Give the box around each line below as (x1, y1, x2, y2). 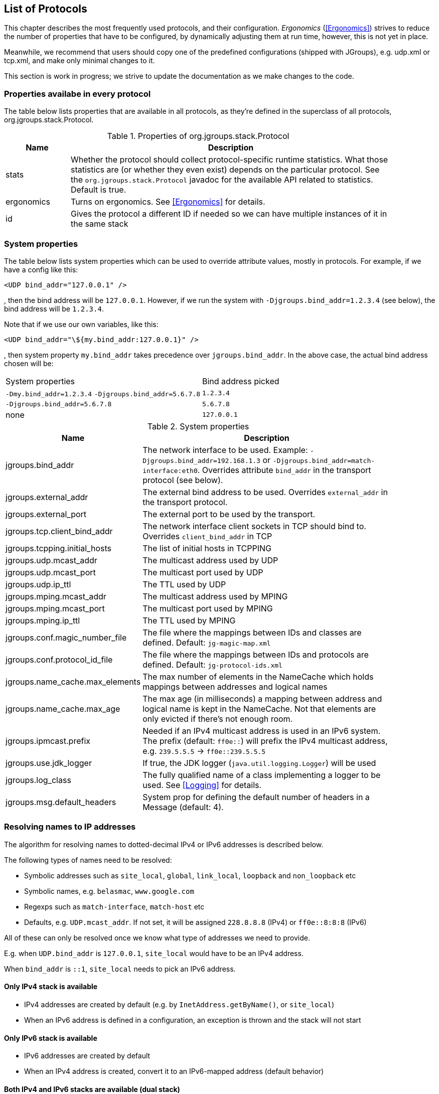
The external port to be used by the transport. (142, 509, 316, 519)
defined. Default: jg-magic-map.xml (142, 637, 271, 648)
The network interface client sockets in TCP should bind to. (142, 521, 366, 531)
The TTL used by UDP (142, 579, 226, 589)
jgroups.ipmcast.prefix (6, 735, 91, 746)
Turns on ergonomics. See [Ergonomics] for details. (70, 197, 265, 207)
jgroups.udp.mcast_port (6, 567, 96, 577)
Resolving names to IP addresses (4, 822, 136, 832)
